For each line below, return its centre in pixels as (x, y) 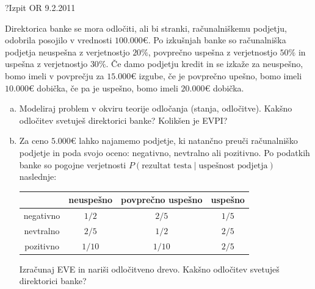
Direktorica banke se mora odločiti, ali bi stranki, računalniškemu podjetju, (146, 28)
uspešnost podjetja (233, 166)
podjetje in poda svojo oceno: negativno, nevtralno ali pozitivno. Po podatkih (165, 152)
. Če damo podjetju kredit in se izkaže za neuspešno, (205, 64)
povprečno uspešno (162, 200)
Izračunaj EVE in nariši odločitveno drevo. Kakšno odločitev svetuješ (149, 269)
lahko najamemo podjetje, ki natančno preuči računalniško (188, 141)
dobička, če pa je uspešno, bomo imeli (107, 87)
